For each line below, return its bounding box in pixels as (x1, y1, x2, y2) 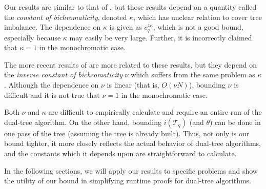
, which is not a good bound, (153, 22, 243, 32)
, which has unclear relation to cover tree (133, 11, 262, 22)
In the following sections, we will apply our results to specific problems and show (4, 165, 258, 176)
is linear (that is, (107, 79, 159, 90)
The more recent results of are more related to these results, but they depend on (4, 59, 257, 70)
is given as (109, 22, 142, 32)
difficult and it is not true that (4, 89, 100, 100)
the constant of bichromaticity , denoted (4, 11, 127, 22)
